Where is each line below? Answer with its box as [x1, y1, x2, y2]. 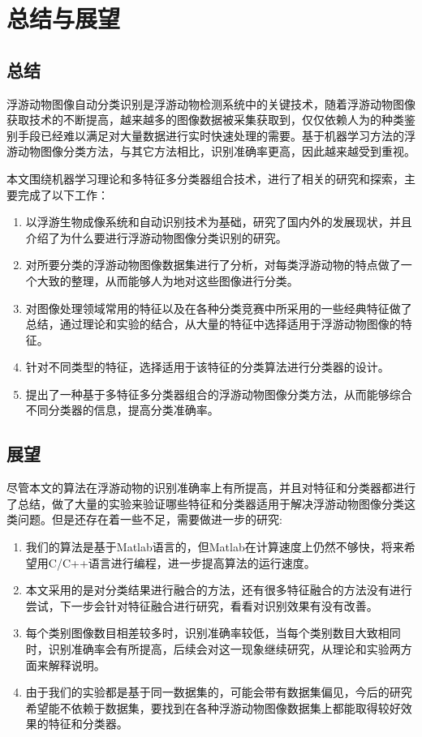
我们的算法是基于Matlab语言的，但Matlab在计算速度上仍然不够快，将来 [25, 538, 404, 555]
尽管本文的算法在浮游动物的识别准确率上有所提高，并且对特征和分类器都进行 [6, 479, 416, 496]
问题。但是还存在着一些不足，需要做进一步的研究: [17, 511, 282, 528]
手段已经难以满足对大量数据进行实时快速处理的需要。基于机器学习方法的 [17, 126, 404, 144]
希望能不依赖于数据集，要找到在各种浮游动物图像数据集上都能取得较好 [25, 699, 401, 716]
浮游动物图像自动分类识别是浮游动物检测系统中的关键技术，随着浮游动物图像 [6, 95, 416, 112]
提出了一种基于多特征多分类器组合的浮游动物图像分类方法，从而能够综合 [25, 385, 412, 402]
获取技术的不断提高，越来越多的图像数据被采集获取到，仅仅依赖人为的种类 [6, 111, 404, 128]
